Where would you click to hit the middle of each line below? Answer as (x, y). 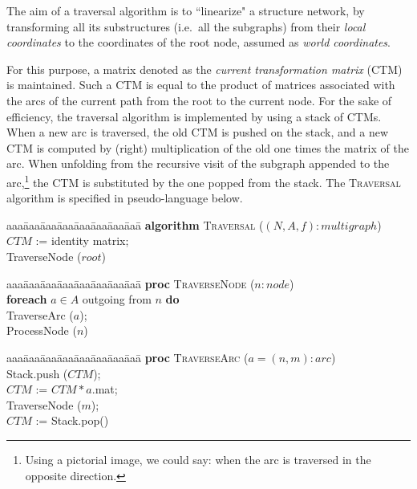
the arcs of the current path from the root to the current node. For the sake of (199, 100)
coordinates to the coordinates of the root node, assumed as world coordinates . (199, 42)
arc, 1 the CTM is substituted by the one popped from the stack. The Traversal (204, 181)
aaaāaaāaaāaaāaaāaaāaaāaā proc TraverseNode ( (131, 283)
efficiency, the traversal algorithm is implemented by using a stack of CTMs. (194, 116)
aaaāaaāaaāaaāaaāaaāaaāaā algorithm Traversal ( (135, 224)
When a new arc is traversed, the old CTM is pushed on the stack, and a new (198, 132)
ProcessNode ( (42, 330)
